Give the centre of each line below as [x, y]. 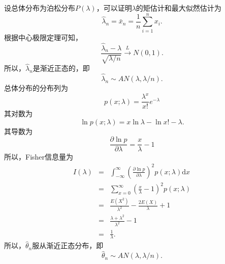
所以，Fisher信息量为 [39, 157]
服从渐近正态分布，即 [68, 245]
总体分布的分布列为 [36, 88]
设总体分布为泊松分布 [40, 8]
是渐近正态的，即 [61, 68]
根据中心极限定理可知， [43, 37]
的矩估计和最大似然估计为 [179, 8]
